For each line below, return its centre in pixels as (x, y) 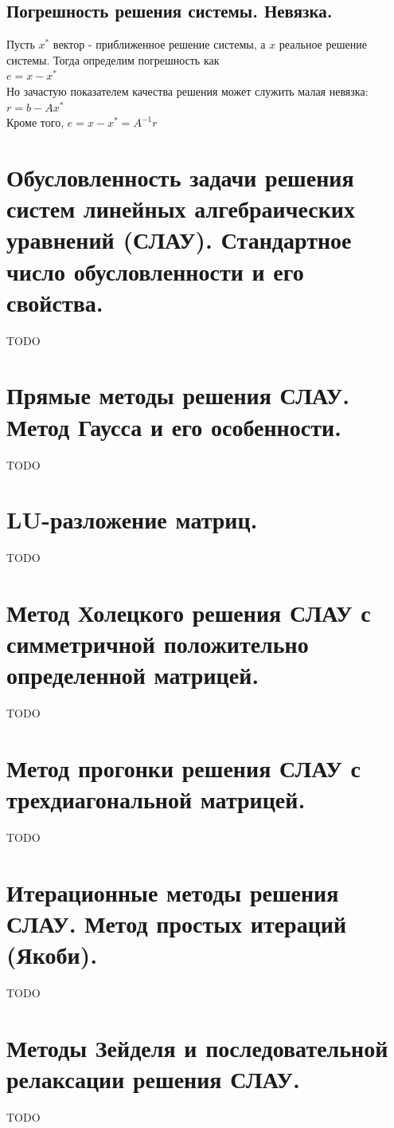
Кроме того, (35, 122)
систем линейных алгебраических (181, 208)
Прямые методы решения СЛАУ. (178, 395)
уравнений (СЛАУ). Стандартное (179, 240)
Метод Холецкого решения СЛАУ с (189, 613)
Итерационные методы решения (173, 892)
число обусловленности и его (155, 271)
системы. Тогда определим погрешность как (113, 59)
